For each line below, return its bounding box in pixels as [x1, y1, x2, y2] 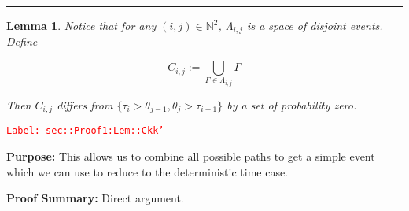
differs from [57, 97, 113, 113]
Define [6, 33, 38, 50]
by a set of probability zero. [227, 97, 357, 113]
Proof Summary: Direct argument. [6, 190, 184, 206]
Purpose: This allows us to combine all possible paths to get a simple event [6, 148, 375, 165]
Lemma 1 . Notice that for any [6, 17, 157, 33]
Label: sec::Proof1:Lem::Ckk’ [6, 125, 164, 137]
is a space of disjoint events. [247, 17, 383, 33]
